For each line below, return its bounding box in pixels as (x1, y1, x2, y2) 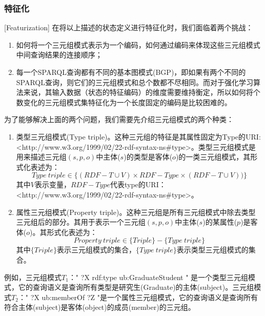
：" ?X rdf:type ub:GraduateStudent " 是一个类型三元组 (68, 271, 249, 282)
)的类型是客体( (124, 151, 173, 162)
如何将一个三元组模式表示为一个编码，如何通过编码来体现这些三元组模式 (16, 39, 260, 50)
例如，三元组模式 (4, 271, 62, 282)
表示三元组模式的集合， (56, 244, 136, 255)
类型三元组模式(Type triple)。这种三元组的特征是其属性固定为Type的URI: (16, 131, 261, 142)
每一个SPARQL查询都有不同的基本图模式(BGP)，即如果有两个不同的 (16, 67, 246, 77)
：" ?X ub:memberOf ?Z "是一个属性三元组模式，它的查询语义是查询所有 (18, 291, 258, 302)
